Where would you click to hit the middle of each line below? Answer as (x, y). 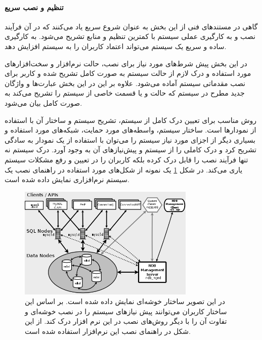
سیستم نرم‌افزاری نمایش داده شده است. (67, 179)
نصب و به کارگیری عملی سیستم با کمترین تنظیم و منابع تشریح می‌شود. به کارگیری (130, 36)
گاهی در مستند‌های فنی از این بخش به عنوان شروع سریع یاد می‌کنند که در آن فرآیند (131, 26)
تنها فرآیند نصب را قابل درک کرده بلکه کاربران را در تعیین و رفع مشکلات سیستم (126, 159)
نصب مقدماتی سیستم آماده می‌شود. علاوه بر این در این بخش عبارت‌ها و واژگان (125, 83)
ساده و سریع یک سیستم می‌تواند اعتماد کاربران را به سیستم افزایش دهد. (116, 46)
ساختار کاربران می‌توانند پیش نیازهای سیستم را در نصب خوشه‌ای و (126, 311)
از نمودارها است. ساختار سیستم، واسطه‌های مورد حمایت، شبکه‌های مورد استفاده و (130, 130)
